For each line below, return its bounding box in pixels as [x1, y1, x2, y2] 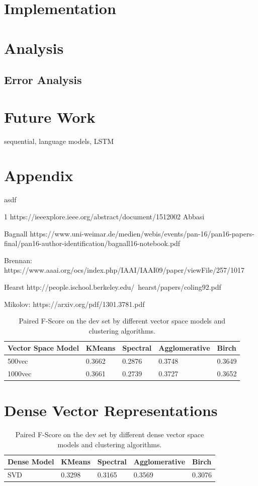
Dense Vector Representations [4, 400, 218, 421]
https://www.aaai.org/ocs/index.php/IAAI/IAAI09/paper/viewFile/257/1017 [4, 265, 245, 275]
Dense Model [8, 456, 54, 467]
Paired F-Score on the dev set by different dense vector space [15, 429, 204, 440]
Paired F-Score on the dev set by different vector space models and [19, 315, 226, 326]
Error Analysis [4, 72, 82, 88]
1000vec [8, 368, 32, 378]
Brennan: [4, 255, 32, 265]
